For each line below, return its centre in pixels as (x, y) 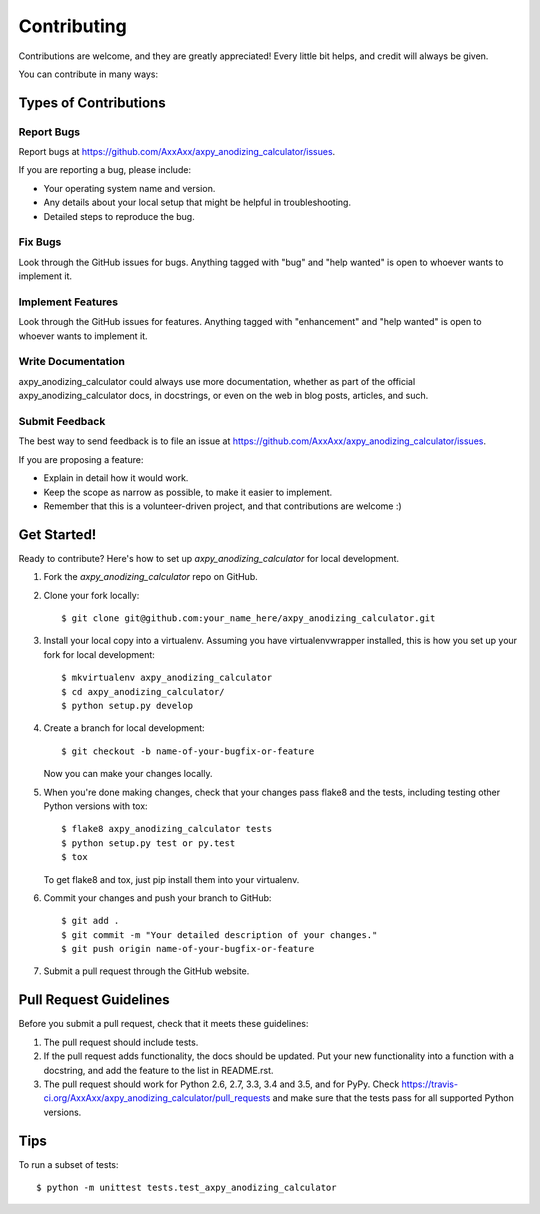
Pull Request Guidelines (94, 1000)
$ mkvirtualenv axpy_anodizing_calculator (167, 678)
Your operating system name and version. (129, 188)
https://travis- (430, 1084)
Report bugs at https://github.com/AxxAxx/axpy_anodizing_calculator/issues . (177, 152)
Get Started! (57, 534)
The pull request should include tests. (121, 1042)
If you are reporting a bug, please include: (105, 170)
